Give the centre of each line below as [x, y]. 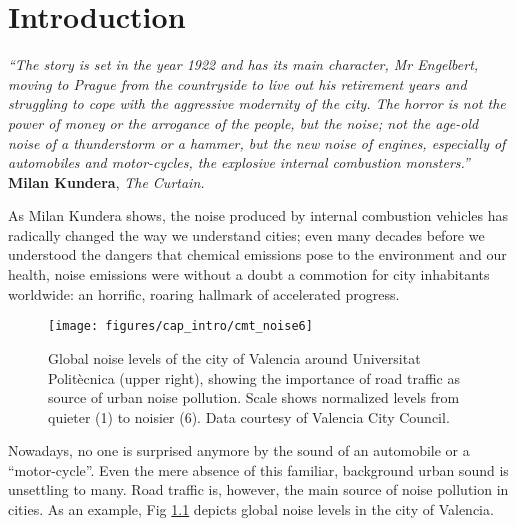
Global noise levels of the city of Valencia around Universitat [234, 357]
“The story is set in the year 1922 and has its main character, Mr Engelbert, [243, 64]
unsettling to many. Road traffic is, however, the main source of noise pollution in [258, 489]
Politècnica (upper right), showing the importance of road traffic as [254, 377]
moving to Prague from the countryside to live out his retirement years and [237, 83]
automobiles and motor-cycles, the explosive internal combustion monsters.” [239, 162]
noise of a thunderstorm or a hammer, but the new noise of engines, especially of [257, 142]
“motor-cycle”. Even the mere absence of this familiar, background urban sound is [258, 469]
